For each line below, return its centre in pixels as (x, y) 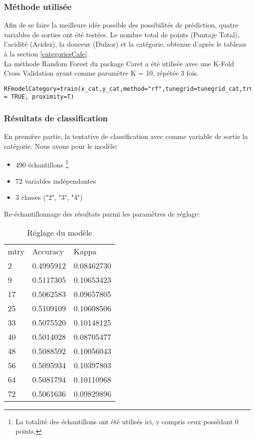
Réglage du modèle (60, 232)
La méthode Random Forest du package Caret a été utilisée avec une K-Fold (119, 63)
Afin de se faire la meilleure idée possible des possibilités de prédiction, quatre (121, 25)
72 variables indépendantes (56, 180)
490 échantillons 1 (42, 164)
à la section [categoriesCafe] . (47, 54)
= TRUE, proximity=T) (39, 97)
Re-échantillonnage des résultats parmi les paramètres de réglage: (102, 213)
